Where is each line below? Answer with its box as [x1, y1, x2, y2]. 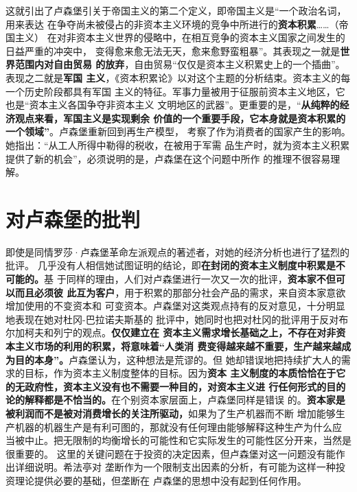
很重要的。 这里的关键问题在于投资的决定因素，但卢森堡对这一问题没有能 [5, 446, 336, 460]
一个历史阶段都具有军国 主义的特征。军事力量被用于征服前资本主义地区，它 [5, 84, 345, 98]
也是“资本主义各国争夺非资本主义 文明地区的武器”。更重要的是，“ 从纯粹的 [5, 97, 340, 112]
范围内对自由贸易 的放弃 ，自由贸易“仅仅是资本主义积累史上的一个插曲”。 [14, 57, 345, 71]
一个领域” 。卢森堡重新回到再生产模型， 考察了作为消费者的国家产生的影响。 [5, 124, 351, 139]
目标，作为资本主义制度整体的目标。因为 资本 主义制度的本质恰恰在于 [24, 366, 336, 380]
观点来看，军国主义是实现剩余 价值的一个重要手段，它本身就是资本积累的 [14, 110, 346, 125]
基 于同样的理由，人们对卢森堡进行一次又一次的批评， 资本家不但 [44, 272, 336, 286]
